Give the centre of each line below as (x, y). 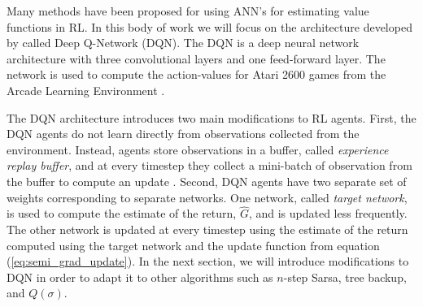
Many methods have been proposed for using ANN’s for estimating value (188, 11)
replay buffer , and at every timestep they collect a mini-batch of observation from (209, 165)
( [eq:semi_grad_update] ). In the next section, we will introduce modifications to (208, 261)
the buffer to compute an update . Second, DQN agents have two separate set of (207, 181)
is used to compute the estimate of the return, (122, 213)
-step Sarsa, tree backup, (345, 277)
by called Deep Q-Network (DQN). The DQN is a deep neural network (183, 43)
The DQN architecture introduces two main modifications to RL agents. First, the (211, 117)
